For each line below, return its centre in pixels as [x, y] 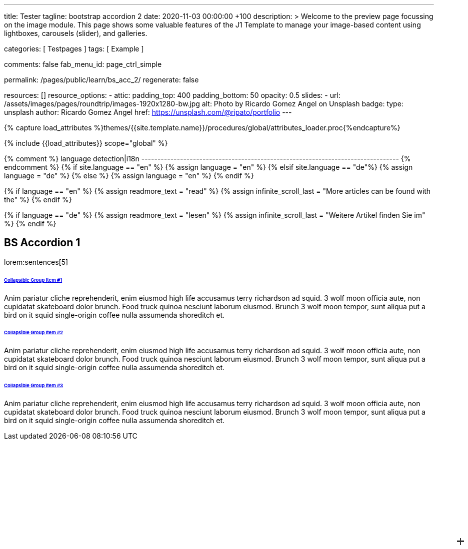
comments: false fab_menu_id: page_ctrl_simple [83, 64]
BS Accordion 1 [42, 243]
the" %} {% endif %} [38, 200]
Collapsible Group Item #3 [34, 386]
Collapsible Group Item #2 [33, 333]
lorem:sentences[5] [36, 262]
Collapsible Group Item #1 [33, 280]
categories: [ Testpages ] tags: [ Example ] [74, 49]
